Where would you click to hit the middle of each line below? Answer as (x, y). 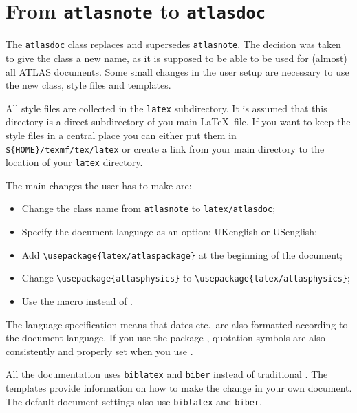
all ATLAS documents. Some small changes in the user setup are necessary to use (177, 71)
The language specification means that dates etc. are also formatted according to (177, 324)
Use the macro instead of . (77, 301)
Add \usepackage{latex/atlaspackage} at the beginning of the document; (182, 254)
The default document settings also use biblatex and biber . (134, 401)
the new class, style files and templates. (88, 85)
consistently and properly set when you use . (99, 351)
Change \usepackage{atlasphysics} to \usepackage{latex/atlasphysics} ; (186, 278)
